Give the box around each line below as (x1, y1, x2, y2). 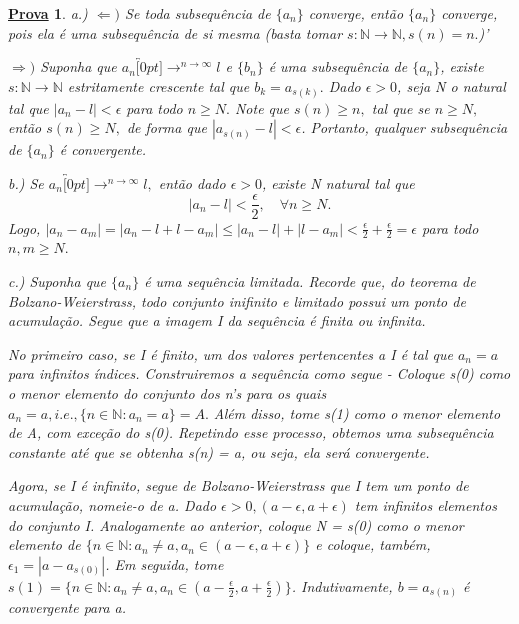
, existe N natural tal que (262, 172, 415, 193)
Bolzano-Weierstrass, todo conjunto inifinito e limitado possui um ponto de (8, 290, 466, 311)
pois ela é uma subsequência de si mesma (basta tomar (8, 22, 343, 43)
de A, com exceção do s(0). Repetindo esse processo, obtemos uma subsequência (8, 422, 494, 443)
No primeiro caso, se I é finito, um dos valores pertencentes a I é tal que (8, 343, 453, 364)
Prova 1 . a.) (8, 3, 88, 23)
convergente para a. (8, 597, 127, 618)
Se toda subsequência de (125, 3, 271, 23)
